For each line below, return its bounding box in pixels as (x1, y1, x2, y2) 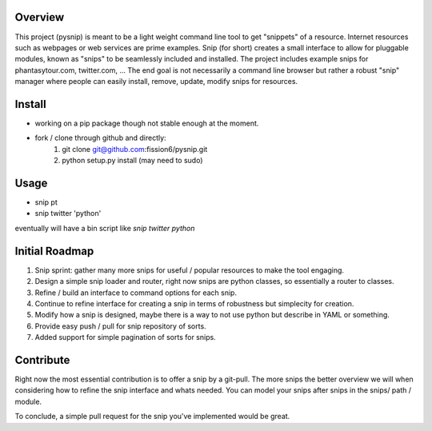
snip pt (34, 198, 58, 207)
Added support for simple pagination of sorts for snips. (34, 333, 216, 342)
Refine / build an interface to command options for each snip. (34, 288, 238, 297)
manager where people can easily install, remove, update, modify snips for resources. (14, 77, 298, 86)
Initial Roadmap (14, 244, 94, 257)
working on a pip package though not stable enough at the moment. (34, 118, 259, 128)
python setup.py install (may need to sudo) (62, 156, 203, 166)
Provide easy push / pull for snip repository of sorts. (34, 321, 207, 331)
